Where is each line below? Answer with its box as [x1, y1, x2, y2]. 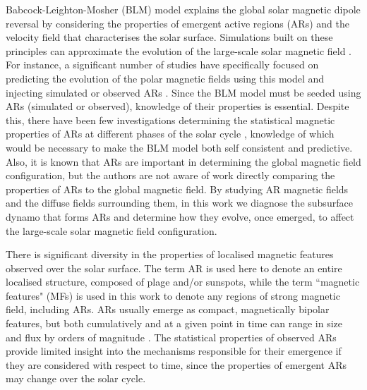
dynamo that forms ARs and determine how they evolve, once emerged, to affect [6, 209, 354, 224]
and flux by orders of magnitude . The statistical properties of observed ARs [6, 329, 337, 344]
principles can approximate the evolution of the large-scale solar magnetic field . [6, 43, 351, 58]
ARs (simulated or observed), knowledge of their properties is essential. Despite [6, 99, 349, 114]
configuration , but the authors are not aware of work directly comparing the [6, 168, 335, 183]
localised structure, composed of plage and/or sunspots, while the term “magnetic [6, 274, 360, 289]
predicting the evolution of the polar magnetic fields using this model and [6, 71, 325, 85]
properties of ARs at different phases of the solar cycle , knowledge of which [6, 126, 335, 141]
